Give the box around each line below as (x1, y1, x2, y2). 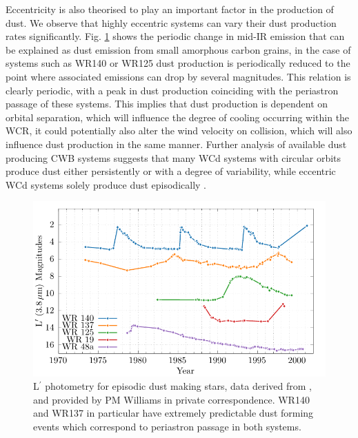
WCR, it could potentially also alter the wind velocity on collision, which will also (6, 123, 352, 138)
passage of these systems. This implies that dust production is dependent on (6, 96, 328, 111)
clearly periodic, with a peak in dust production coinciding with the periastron (6, 83, 339, 97)
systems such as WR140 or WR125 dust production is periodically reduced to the (6, 56, 350, 70)
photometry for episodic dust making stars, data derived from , (45, 379, 312, 393)
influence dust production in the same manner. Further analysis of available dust (6, 136, 347, 151)
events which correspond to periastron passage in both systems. (33, 419, 301, 434)
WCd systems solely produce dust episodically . (6, 177, 207, 191)
